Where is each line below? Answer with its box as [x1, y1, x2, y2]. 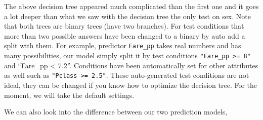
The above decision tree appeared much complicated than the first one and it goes [4, 1, 259, 11]
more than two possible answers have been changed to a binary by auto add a [4, 30, 245, 41]
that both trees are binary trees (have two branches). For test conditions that [4, 21, 244, 31]
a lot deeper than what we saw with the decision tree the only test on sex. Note [4, 11, 251, 21]
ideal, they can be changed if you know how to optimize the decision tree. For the [4, 79, 257, 90]
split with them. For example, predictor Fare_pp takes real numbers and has [4, 40, 241, 51]
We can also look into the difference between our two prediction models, [4, 106, 228, 117]
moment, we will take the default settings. [4, 89, 135, 100]
